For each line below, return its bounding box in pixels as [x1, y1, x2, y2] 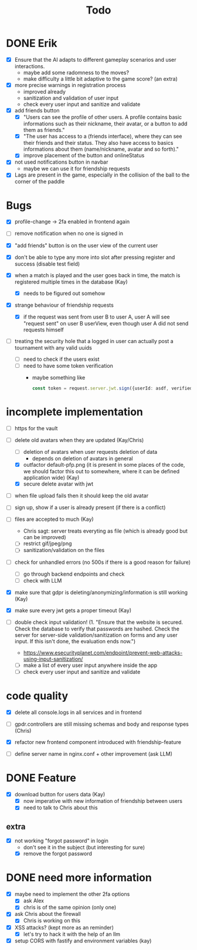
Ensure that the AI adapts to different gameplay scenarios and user [14, 56, 177, 63]
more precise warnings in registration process [14, 82, 126, 88]
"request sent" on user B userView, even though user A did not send [23, 320, 189, 327]
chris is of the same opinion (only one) [23, 904, 117, 911]
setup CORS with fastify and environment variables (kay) [14, 937, 152, 944]
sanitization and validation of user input [23, 95, 119, 102]
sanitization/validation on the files [23, 547, 105, 554]
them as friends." [23, 127, 65, 134]
